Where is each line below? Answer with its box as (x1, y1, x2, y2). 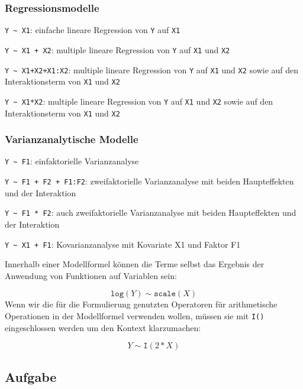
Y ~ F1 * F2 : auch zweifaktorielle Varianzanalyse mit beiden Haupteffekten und (5, 206, 296, 219)
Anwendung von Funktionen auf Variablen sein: (5, 269, 177, 281)
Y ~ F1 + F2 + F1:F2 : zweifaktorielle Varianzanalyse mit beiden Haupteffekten (5, 175, 294, 187)
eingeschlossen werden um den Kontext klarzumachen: (5, 321, 201, 333)
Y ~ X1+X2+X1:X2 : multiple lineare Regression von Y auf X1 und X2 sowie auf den (5, 63, 299, 76)
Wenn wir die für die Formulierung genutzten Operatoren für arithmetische (5, 298, 278, 310)
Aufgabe (5, 367, 57, 385)
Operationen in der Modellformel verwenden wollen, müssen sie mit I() (5, 309, 265, 322)
